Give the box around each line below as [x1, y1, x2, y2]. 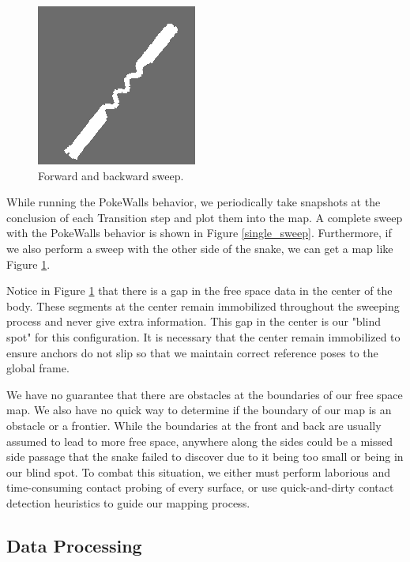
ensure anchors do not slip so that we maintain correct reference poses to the [6, 344, 378, 360]
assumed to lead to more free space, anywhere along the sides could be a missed [6, 432, 393, 449]
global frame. [6, 360, 70, 376]
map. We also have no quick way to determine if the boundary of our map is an [6, 402, 392, 418]
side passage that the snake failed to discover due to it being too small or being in [6, 448, 404, 465]
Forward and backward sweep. [38, 167, 184, 183]
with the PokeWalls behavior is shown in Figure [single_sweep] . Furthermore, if [6, 224, 392, 241]
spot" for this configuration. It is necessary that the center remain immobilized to [6, 328, 401, 345]
